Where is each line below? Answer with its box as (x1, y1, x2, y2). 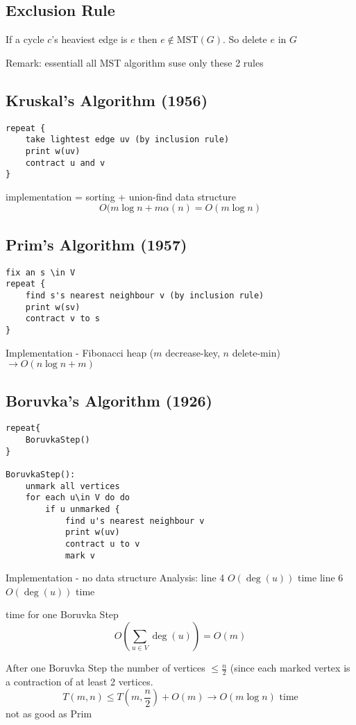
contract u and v (25, 157, 105, 168)
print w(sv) (25, 302, 80, 312)
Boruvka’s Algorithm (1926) (6, 389, 212, 411)
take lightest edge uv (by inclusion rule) (25, 135, 230, 145)
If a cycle (6, 32, 44, 46)
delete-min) (232, 345, 280, 359)
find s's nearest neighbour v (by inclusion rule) (25, 290, 264, 300)
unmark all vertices (25, 481, 120, 491)
